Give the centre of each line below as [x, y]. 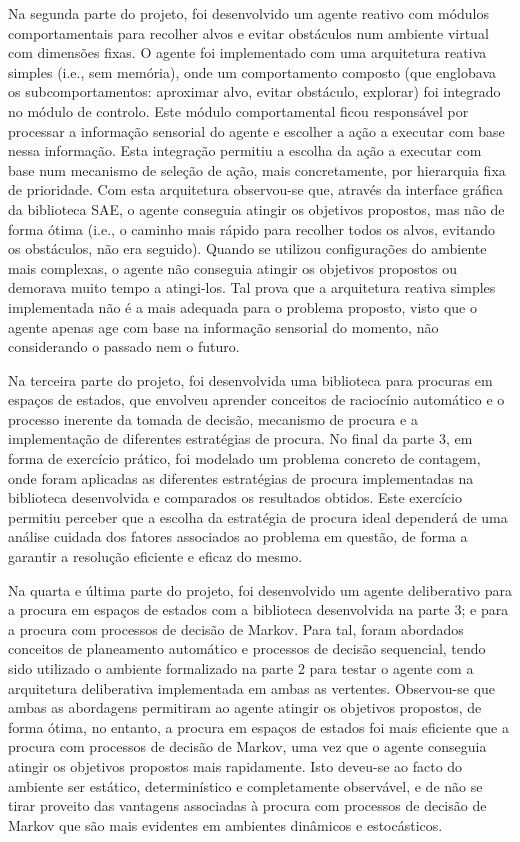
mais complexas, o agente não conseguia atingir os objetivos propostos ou [232, 267]
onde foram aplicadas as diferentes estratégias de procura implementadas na [241, 477]
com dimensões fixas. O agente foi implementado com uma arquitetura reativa [247, 52]
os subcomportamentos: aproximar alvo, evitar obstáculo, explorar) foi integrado [254, 91]
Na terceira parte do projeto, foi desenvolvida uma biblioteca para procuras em [250, 379]
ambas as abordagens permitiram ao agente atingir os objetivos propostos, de [245, 707]
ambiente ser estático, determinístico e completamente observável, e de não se [245, 785]
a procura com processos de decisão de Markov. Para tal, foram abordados [236, 628]
